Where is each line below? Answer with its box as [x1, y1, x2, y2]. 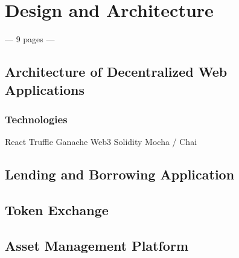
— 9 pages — [5, 33, 55, 45]
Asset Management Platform [5, 236, 188, 254]
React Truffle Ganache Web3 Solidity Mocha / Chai [5, 135, 197, 148]
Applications [5, 80, 85, 98]
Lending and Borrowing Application [5, 165, 235, 184]
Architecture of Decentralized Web [5, 62, 228, 81]
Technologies [5, 111, 68, 126]
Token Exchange [5, 200, 109, 219]
